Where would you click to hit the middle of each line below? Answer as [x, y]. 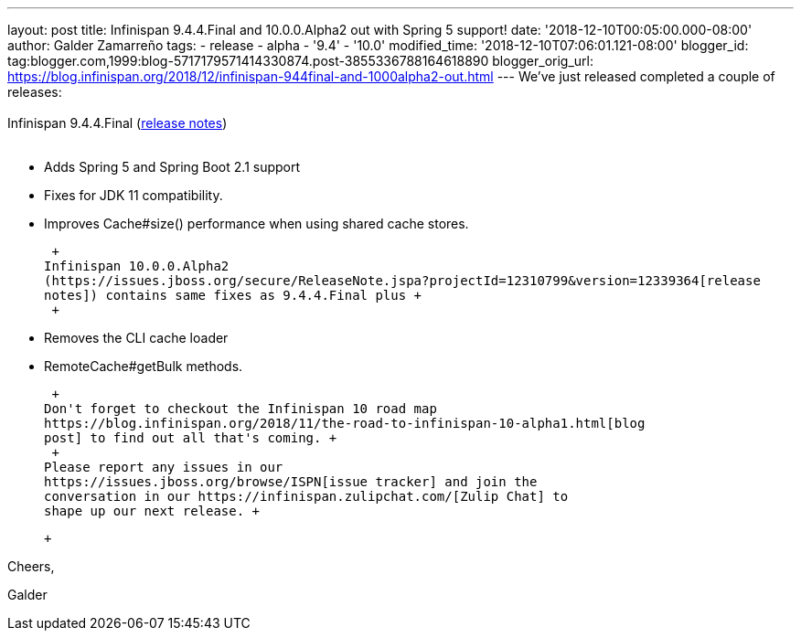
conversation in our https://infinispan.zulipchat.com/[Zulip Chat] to [306, 496]
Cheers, [31, 566]
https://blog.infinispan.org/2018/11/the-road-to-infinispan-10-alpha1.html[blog [345, 423]
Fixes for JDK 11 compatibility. [133, 195]
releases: [35, 92]
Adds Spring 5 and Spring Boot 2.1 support [172, 167]
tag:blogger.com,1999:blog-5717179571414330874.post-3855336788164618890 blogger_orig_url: [300, 61]
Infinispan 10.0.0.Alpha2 [137, 266]
